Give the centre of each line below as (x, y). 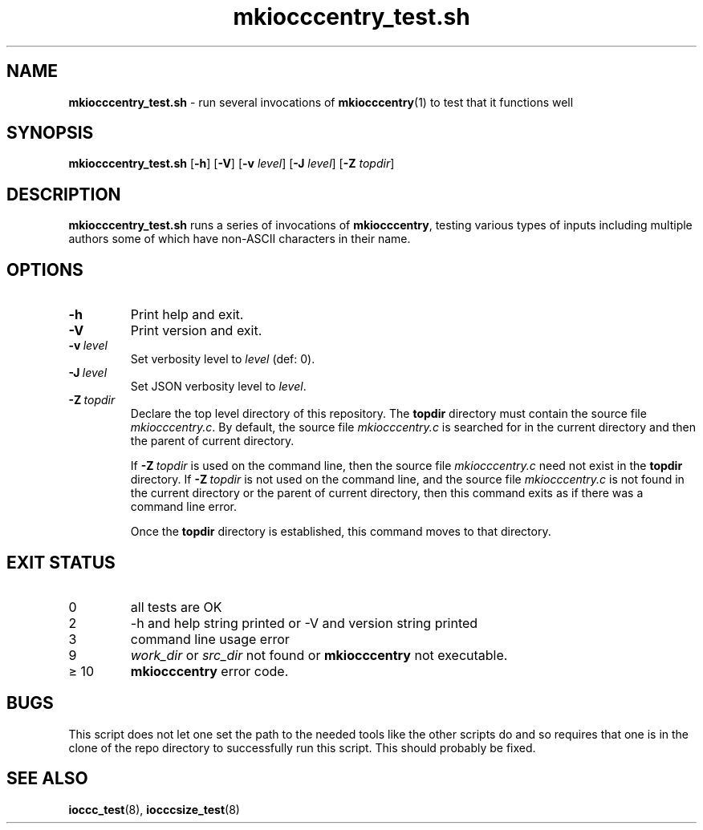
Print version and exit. (196, 331)
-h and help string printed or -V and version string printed (304, 623)
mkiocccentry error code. (209, 671)
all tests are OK (176, 607)
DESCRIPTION (64, 194)
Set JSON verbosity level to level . (218, 387)
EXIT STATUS (61, 562)
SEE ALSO (47, 779)
